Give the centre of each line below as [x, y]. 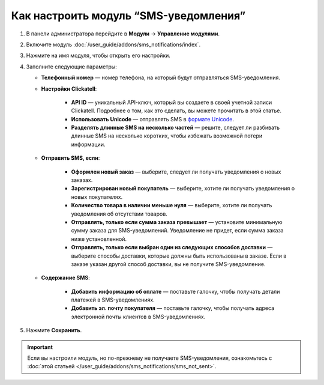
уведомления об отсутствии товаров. [119, 214]
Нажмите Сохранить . [54, 330]
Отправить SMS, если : [70, 158]
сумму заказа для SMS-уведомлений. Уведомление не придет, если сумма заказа [178, 231]
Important [40, 347]
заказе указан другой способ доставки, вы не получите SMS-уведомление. [168, 264]
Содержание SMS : [65, 278]
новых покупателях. [97, 197]
